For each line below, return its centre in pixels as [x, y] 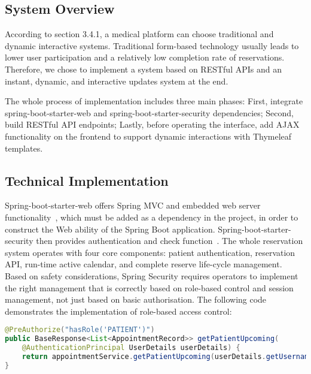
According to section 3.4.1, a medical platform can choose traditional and [139, 34]
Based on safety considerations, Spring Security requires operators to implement [152, 275]
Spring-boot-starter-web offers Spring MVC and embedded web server [133, 205]
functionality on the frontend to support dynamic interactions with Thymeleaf [148, 136]
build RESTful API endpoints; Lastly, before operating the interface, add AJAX [152, 124]
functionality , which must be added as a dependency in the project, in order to [152, 217]
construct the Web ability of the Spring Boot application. [110, 229]
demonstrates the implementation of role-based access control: [118, 311]
